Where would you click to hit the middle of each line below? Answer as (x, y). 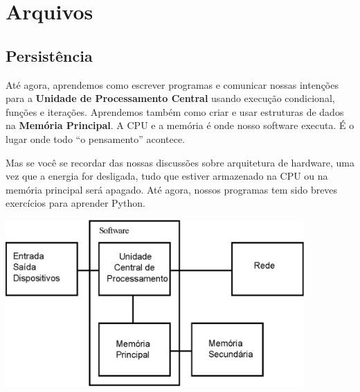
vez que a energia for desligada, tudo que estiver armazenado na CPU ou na (167, 176)
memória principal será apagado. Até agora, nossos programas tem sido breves (172, 189)
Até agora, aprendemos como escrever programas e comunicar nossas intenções (172, 84)
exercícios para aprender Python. (75, 203)
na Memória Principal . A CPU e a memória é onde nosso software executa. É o (180, 125)
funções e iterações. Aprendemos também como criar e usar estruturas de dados (175, 111)
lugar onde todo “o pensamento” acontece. (96, 138)
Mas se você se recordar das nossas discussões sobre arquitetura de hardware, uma (180, 162)
